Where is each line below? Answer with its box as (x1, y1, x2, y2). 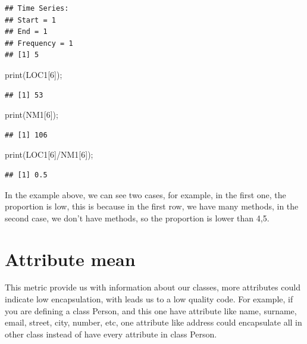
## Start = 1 (5, 15, 56, 24)
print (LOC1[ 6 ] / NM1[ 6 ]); (5, 148, 93, 161)
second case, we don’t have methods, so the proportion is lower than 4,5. (5, 211, 270, 224)
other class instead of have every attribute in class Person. (5, 327, 217, 340)
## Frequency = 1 (5, 39, 73, 48)
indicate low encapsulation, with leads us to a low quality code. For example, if (5, 293, 293, 305)
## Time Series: (5, 4, 69, 12)
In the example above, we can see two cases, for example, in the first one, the (5, 188, 286, 201)
